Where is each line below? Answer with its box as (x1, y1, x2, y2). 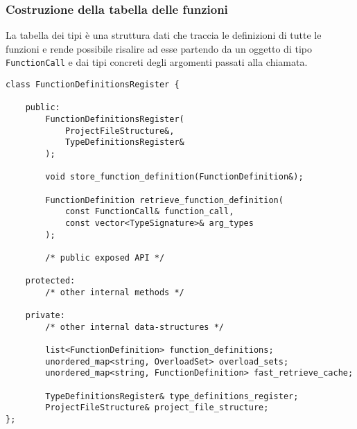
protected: (25, 276, 76, 286)
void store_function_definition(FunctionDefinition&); (45, 172, 304, 182)
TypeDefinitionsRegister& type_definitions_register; (45, 391, 299, 401)
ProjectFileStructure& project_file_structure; (45, 403, 269, 413)
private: (25, 310, 65, 321)
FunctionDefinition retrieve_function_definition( (45, 195, 284, 205)
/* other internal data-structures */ (45, 322, 224, 332)
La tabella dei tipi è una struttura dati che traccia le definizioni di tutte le (6, 28, 322, 42)
